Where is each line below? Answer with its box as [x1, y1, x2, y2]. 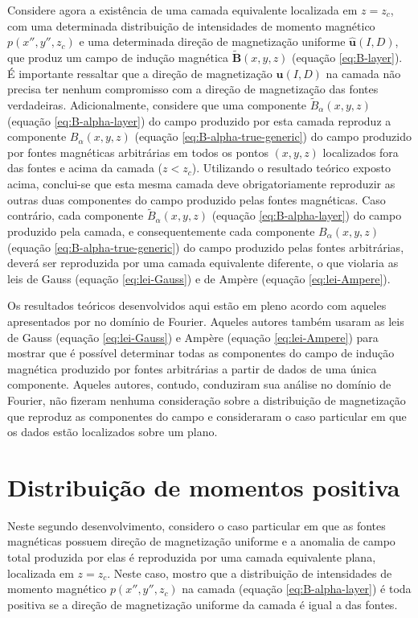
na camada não [326, 64, 401, 81]
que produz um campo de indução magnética [7, 49, 228, 65]
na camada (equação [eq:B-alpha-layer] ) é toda [182, 580, 412, 597]
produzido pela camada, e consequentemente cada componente [7, 222, 315, 239]
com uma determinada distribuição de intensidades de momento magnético [7, 17, 375, 34]
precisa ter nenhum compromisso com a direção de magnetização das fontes [7, 80, 379, 97]
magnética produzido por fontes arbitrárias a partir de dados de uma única [7, 360, 377, 377]
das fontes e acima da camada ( [7, 159, 163, 176]
